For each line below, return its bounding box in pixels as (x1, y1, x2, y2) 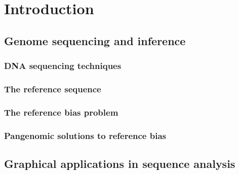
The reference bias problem (4, 106, 118, 118)
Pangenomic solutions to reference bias (4, 129, 166, 142)
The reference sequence (4, 82, 101, 95)
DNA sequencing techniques (4, 59, 122, 72)
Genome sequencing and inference (4, 32, 186, 48)
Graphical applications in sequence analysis (4, 155, 235, 171)
